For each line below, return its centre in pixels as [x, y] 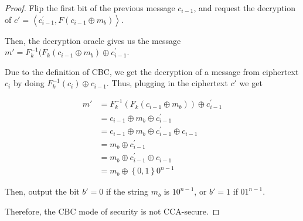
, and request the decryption [245, 8]
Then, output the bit [42, 191]
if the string [127, 191]
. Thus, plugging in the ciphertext [167, 83]
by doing [29, 83]
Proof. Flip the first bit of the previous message [90, 8]
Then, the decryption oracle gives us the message [93, 40]
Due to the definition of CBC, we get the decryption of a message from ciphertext [152, 71]
